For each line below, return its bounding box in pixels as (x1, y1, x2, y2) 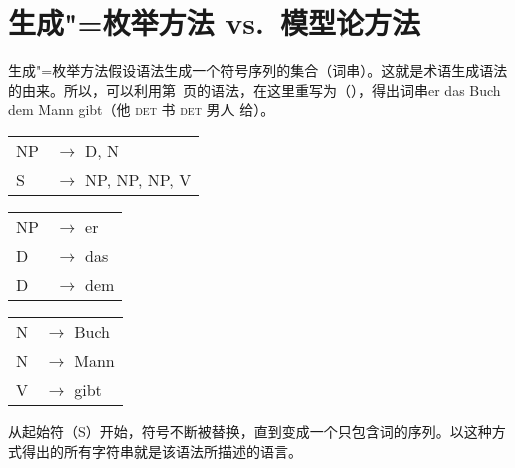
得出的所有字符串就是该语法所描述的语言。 (21, 440, 302, 461)
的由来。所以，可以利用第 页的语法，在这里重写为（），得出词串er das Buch (8, 79, 501, 100)
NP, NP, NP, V (85, 167, 192, 191)
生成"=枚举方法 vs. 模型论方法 (8, 2, 420, 43)
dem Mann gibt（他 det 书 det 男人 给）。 (8, 99, 275, 120)
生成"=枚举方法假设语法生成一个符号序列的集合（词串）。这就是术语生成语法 (8, 60, 508, 81)
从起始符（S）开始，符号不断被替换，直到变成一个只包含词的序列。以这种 (8, 420, 492, 441)
